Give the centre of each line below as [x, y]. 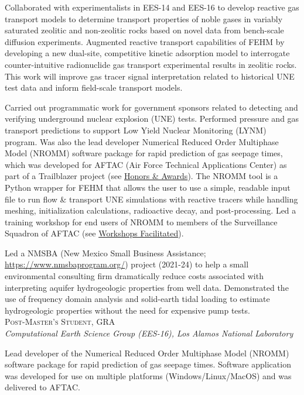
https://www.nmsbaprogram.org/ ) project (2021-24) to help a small [127, 264]
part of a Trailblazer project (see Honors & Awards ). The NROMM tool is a [141, 176]
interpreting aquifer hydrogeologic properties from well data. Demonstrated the [147, 287]
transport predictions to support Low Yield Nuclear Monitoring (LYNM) [136, 130]
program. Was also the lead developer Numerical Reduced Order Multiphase [142, 141]
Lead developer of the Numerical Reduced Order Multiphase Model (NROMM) [147, 353]
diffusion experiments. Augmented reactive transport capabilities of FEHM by [145, 41]
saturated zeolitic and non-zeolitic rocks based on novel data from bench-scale [144, 30]
